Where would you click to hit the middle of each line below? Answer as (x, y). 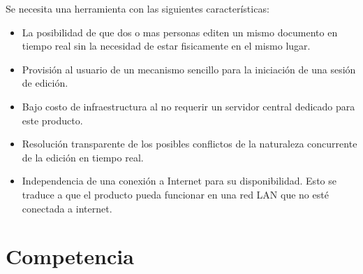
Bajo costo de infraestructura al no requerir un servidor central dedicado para (188, 106)
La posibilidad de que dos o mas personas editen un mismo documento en (180, 32)
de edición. (45, 83)
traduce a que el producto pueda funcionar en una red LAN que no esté (175, 194)
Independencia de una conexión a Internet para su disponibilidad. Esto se (179, 181)
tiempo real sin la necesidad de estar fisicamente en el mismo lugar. (166, 46)
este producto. (52, 120)
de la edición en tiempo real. (83, 157)
